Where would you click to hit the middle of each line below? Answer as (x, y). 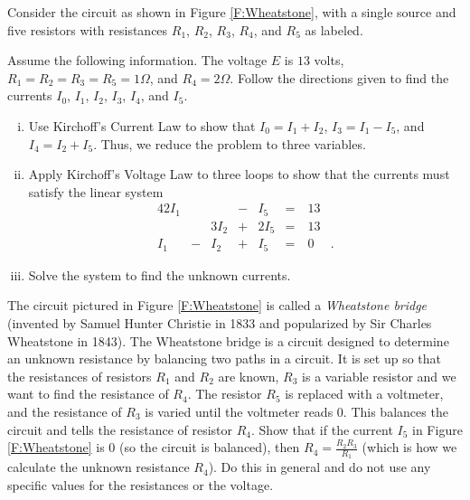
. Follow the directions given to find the (339, 77)
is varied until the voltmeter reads (239, 411)
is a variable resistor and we (379, 376)
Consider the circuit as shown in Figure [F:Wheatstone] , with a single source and (232, 12)
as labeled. (334, 29)
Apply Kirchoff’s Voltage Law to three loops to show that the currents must (239, 174)
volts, (329, 60)
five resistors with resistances (88, 29)
